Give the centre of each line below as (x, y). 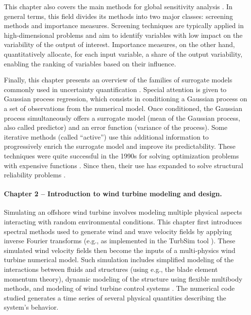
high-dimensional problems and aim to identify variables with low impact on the (123, 35)
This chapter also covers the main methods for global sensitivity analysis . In (118, 6)
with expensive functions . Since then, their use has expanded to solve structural (124, 165)
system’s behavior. (31, 307)
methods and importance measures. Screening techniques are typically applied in (124, 25)
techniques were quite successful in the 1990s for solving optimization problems (122, 155)
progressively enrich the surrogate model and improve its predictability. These (120, 146)
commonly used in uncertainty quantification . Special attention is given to (115, 89)
